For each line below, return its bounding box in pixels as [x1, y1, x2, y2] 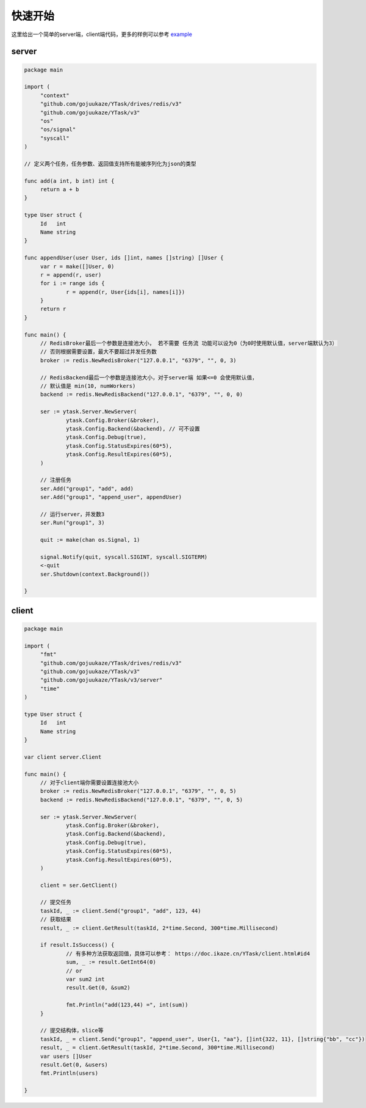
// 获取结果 [40, 916, 72, 923]
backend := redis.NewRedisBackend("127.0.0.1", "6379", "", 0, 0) [40, 391, 243, 398]
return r [40, 305, 66, 313]
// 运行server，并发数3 [40, 511, 105, 517]
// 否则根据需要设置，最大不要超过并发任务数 [40, 348, 157, 355]
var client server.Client [24, 753, 102, 760]
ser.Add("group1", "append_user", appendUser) [40, 494, 182, 501]
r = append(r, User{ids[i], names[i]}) [66, 288, 185, 296]
